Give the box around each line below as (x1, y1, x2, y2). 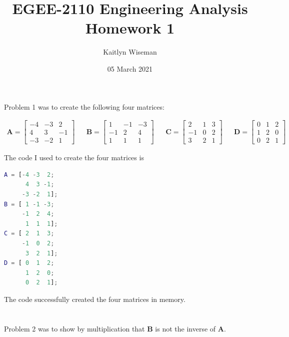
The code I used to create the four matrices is (4, 152, 144, 163)
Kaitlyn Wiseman (103, 47, 157, 57)
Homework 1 (85, 18, 175, 38)
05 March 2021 (107, 63, 153, 74)
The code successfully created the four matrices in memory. (4, 293, 185, 304)
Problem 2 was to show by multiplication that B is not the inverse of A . (4, 323, 226, 333)
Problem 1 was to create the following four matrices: (4, 101, 164, 112)
